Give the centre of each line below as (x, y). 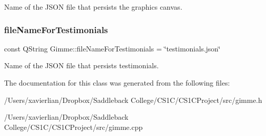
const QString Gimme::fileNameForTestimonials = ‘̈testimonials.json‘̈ (112, 48)
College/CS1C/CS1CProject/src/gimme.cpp (74, 127)
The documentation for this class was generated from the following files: (117, 83)
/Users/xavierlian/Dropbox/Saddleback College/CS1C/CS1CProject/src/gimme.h (133, 100)
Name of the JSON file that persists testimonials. (81, 65)
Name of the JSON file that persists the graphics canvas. (93, 7)
